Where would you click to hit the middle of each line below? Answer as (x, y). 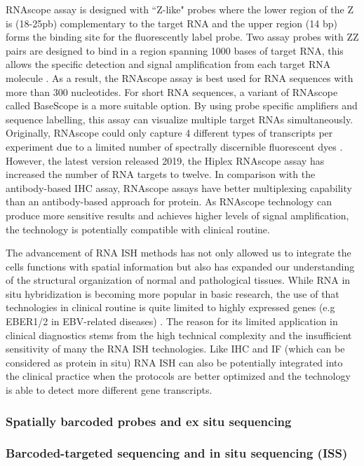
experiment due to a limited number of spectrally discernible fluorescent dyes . (174, 146)
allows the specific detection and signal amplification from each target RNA (168, 64)
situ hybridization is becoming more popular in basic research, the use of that (173, 293)
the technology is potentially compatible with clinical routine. (138, 229)
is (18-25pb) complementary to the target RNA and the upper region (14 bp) (171, 23)
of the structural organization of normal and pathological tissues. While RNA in (178, 280)
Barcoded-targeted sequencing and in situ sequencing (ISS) (177, 453)
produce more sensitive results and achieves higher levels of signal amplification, (177, 215)
